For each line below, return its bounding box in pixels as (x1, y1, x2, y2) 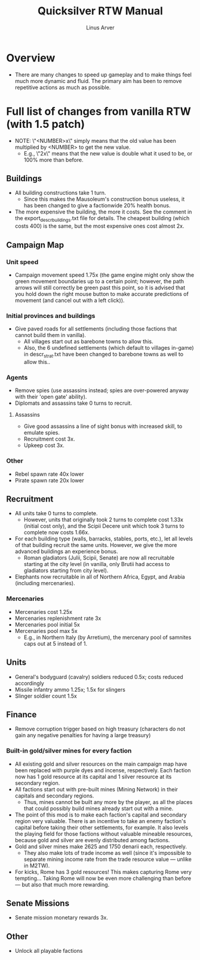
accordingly (14, 680, 45, 687)
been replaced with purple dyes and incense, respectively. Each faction (14, 766, 191, 773)
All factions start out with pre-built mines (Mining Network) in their (14, 785, 178, 793)
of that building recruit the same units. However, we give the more (14, 542, 177, 549)
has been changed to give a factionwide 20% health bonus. (23, 202, 171, 209)
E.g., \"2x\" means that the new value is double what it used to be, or (23, 149, 193, 157)
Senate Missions (6, 898, 70, 909)
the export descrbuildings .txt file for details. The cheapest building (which (14, 215, 190, 224)
